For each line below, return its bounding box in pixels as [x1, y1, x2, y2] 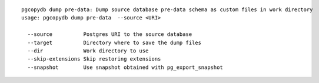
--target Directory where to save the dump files [27, 39, 201, 46]
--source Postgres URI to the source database [27, 31, 192, 38]
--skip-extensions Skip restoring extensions [27, 56, 161, 62]
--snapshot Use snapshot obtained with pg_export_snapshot [27, 64, 223, 71]
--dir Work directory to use [27, 47, 149, 54]
